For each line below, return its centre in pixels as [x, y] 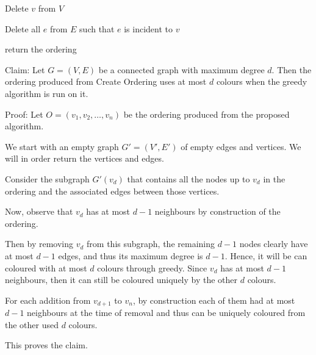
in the [274, 178]
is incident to [149, 28]
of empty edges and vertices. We [241, 146]
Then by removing [39, 244]
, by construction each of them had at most [214, 300]
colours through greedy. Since [152, 267]
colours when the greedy [262, 81]
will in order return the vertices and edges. [84, 158]
